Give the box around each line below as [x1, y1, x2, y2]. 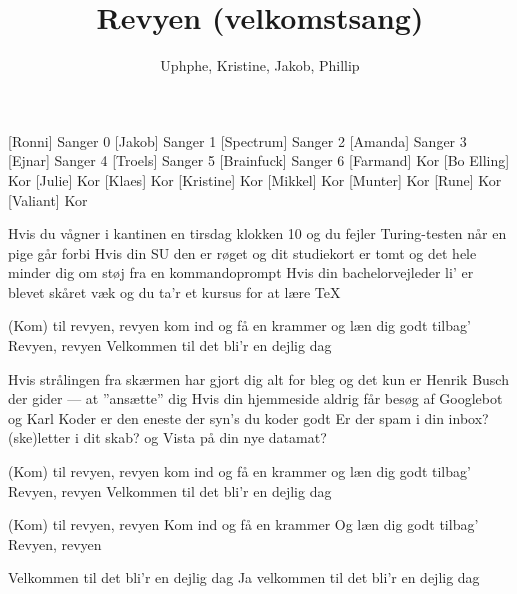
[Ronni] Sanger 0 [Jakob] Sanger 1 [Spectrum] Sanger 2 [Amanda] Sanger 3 [8, 130, 467, 151]
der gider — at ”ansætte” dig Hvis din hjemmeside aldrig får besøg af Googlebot [8, 388, 503, 409]
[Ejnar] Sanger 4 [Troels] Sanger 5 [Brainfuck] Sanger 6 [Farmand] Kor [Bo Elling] [8, 150, 510, 171]
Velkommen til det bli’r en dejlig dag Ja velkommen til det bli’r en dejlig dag [8, 567, 480, 588]
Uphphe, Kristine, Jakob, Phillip [160, 55, 360, 76]
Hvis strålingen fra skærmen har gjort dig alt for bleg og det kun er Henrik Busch [8, 368, 509, 389]
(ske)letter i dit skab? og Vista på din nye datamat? [8, 427, 327, 448]
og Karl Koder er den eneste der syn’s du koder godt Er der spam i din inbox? [8, 407, 489, 428]
